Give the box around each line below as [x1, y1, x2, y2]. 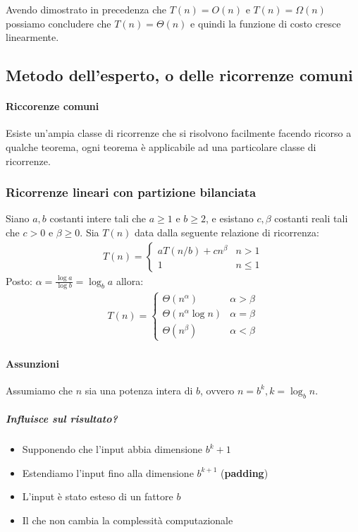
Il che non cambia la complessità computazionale [22, 512, 233, 527]
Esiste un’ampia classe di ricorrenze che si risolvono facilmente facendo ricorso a [6, 126, 352, 140]
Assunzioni [6, 356, 59, 370]
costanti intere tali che [49, 211, 147, 226]
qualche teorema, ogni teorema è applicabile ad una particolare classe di [6, 139, 316, 154]
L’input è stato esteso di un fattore [22, 489, 173, 504]
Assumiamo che [6, 382, 73, 397]
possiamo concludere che [6, 16, 111, 30]
